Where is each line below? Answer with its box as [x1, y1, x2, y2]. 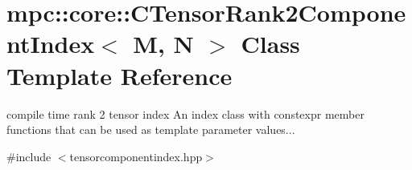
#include [6, 148, 51, 164]
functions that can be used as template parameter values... [6, 121, 295, 138]
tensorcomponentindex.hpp [69, 148, 203, 164]
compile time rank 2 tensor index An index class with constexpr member [6, 105, 365, 122]
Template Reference [6, 59, 233, 91]
